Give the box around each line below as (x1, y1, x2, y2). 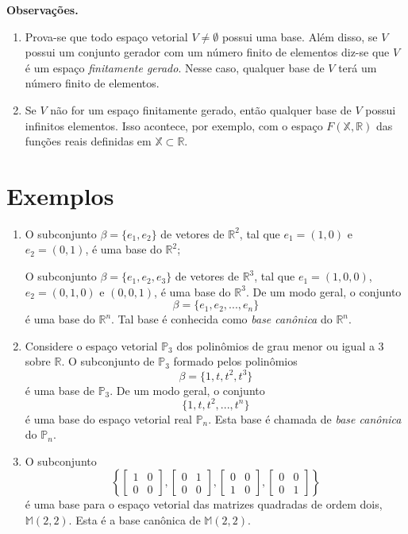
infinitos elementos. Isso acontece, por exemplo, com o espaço (25, 117, 323, 133)
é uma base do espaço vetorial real (25, 410, 192, 427)
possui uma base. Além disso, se (221, 28, 378, 44)
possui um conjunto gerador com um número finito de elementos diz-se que (25, 44, 390, 60)
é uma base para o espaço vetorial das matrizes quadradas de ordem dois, (25, 496, 383, 513)
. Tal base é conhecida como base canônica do (111, 311, 333, 327)
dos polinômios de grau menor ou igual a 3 (176, 337, 384, 354)
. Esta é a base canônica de (68, 512, 201, 528)
